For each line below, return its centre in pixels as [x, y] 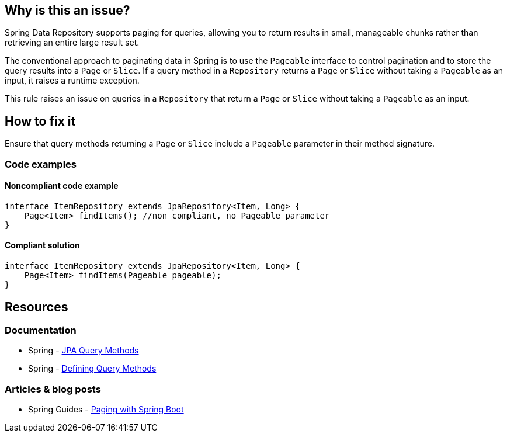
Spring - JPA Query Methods [84, 351]
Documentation [41, 330]
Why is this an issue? [67, 10]
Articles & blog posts [53, 389]
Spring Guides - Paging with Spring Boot [106, 410]
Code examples [41, 164]
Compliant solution [42, 245]
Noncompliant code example [62, 186]
